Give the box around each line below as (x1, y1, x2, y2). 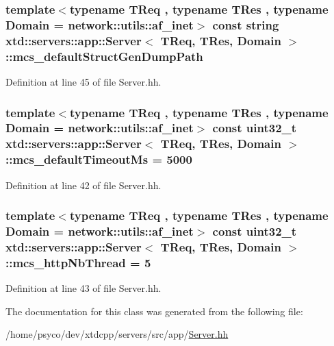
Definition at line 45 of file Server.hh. (5, 74, 162, 88)
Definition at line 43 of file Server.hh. (5, 281, 162, 295)
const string (212, 16, 279, 33)
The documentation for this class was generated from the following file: (5, 304, 303, 318)
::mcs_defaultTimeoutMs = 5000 (5, 151, 192, 168)
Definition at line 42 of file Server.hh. (5, 177, 162, 192)
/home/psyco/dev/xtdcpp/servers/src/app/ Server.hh (5, 327, 229, 341)
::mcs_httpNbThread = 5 (5, 254, 151, 271)
